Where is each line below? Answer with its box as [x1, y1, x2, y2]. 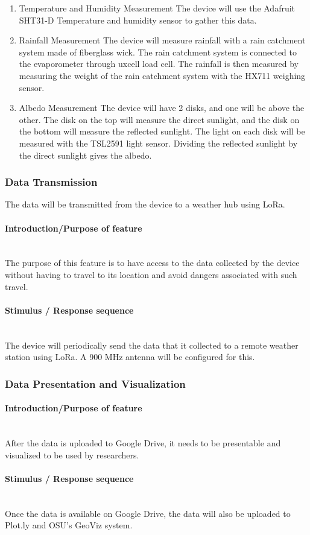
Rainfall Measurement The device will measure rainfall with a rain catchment [19, 34, 306, 46]
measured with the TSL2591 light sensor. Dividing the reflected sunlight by [19, 136, 298, 149]
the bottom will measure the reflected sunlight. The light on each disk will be [19, 125, 305, 138]
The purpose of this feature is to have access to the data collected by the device [5, 256, 300, 269]
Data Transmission [5, 174, 98, 189]
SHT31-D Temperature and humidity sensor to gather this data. [19, 13, 257, 26]
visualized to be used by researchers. [5, 448, 139, 461]
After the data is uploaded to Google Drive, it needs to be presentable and [5, 436, 281, 449]
